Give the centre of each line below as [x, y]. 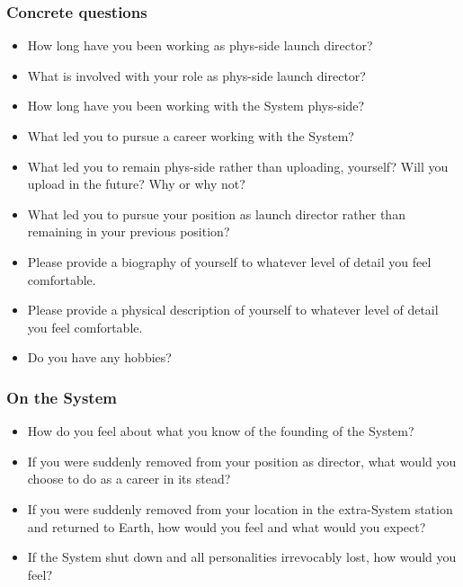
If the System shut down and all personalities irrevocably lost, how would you [242, 557]
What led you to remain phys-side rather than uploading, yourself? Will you [238, 166]
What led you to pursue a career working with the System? [191, 136]
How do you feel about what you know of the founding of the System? [221, 431]
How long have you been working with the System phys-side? [196, 106]
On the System [62, 397]
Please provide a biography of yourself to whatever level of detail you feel [229, 261]
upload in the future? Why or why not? [136, 184]
